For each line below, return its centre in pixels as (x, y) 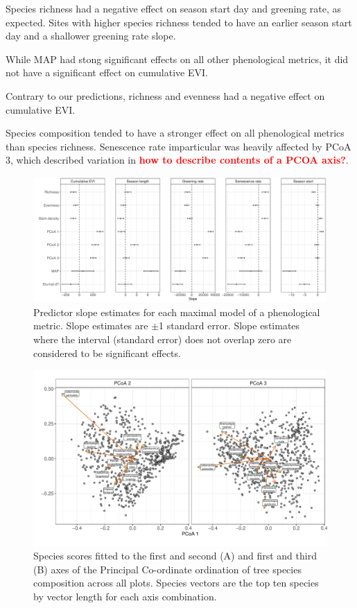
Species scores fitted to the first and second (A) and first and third (175, 556)
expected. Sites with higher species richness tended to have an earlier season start (179, 22)
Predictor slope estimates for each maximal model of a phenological (177, 312)
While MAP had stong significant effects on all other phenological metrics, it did (177, 59)
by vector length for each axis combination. (125, 596)
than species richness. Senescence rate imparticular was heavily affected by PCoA (178, 146)
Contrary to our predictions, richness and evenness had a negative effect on (165, 95)
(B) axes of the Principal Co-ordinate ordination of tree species (167, 569)
